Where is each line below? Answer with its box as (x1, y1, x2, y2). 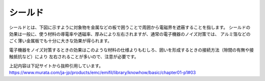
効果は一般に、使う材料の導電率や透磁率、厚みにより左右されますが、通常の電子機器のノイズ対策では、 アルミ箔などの (9, 31, 251, 37)
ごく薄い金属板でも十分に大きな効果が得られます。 (9, 38, 112, 44)
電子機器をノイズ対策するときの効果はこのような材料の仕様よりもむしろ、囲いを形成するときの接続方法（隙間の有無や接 (9, 47, 254, 53)
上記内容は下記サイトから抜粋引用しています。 (9, 62, 104, 68)
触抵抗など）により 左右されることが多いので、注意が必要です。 (9, 54, 139, 60)
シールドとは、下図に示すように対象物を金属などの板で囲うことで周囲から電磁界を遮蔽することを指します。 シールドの (9, 24, 251, 30)
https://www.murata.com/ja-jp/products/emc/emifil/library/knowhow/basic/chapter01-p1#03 (9, 69, 196, 75)
